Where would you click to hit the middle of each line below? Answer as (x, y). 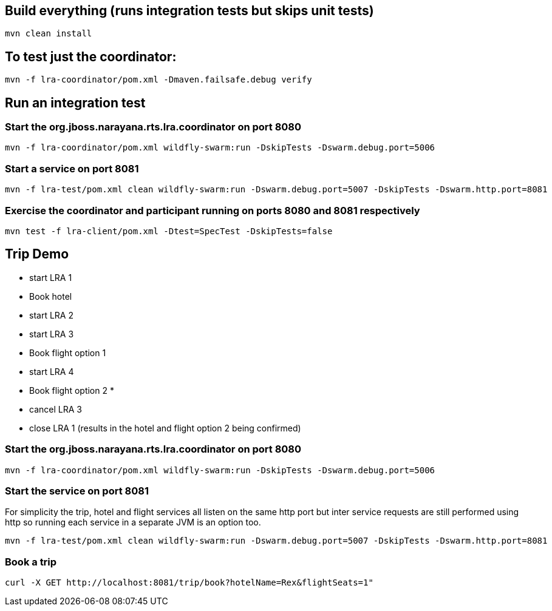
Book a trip (31, 562)
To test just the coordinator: (91, 56)
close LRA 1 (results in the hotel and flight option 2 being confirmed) (165, 428)
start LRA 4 (52, 371)
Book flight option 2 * (72, 390)
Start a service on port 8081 (72, 168)
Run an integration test (75, 103)
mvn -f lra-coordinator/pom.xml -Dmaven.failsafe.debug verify (158, 80)
